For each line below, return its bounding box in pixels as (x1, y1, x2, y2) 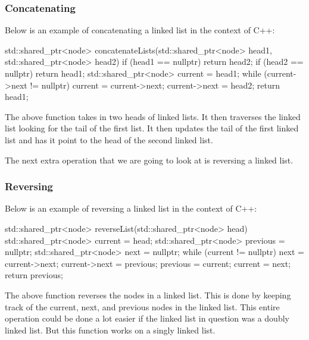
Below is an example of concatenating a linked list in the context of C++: (5, 24, 275, 36)
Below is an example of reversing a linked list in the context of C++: (5, 202, 257, 215)
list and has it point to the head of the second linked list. (5, 133, 213, 146)
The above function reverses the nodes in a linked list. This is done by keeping (5, 288, 291, 301)
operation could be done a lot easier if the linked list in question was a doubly (5, 312, 289, 325)
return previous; (5, 269, 63, 281)
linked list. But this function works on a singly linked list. (5, 323, 216, 336)
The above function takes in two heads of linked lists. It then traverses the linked (5, 110, 301, 122)
